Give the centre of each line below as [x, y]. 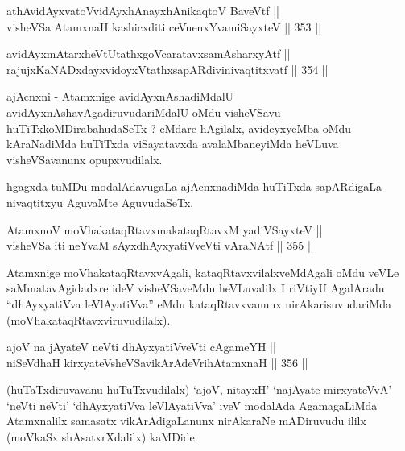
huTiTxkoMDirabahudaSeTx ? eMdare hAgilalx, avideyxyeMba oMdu [179, 128]
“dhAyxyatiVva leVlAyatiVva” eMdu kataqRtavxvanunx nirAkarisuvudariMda [199, 303]
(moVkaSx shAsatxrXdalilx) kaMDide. [102, 437]
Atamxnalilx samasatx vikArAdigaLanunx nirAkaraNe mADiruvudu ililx [186, 421]
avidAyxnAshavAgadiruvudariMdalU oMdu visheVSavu [144, 112]
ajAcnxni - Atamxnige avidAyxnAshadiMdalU [120, 96]
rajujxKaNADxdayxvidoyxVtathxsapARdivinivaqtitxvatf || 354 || [167, 69]
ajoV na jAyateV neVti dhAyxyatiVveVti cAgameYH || [141, 347]
